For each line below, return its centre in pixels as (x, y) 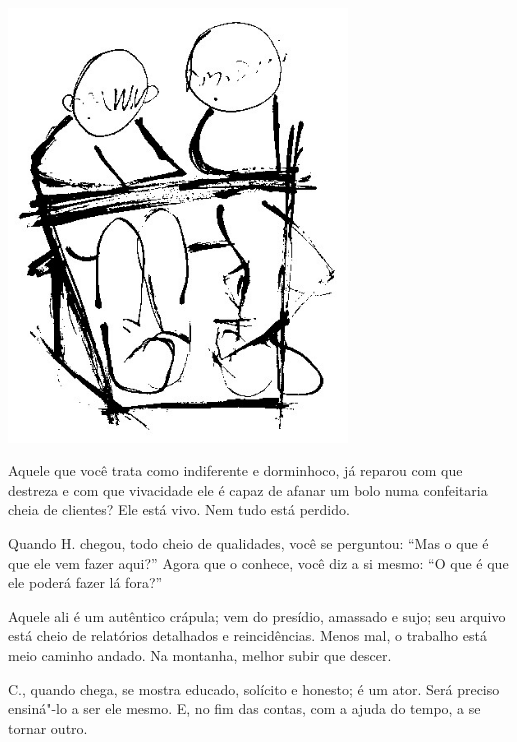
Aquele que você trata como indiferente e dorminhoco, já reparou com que (235, 470)
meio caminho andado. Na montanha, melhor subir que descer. (200, 654)
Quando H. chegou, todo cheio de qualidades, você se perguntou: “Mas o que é (248, 543)
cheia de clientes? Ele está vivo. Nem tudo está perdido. (179, 509)
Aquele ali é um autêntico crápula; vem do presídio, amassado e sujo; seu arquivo (257, 615)
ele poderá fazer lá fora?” (85, 582)
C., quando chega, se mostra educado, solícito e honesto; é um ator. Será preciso (254, 688)
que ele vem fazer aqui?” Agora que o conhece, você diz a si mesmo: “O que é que (258, 562)
